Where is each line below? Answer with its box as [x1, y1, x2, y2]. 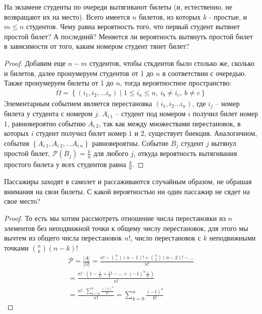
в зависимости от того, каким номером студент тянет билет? [4, 41, 189, 51]
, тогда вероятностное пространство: [120, 77, 232, 88]
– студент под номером [115, 108, 186, 119]
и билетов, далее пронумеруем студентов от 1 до [4, 67, 154, 78]
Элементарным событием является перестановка [4, 98, 152, 108]
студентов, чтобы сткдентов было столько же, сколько [89, 57, 255, 68]
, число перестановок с [130, 232, 201, 243]
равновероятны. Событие [92, 138, 169, 148]
